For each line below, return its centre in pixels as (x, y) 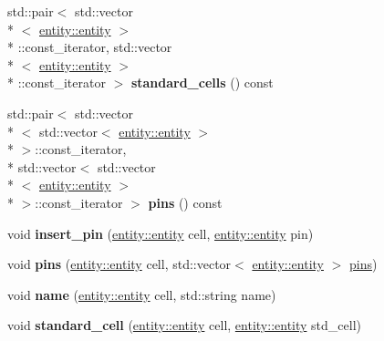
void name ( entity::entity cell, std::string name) (142, 294)
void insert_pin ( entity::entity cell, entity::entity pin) (161, 233)
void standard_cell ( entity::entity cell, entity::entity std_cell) (184, 325)
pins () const (185, 202)
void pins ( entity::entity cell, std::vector (119, 264)
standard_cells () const (202, 83)
